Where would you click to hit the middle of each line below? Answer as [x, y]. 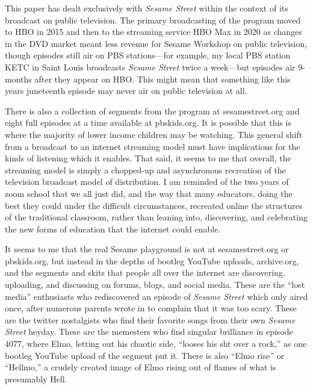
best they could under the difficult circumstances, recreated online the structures [154, 205]
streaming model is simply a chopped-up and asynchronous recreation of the [145, 170]
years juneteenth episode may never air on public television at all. [126, 91]
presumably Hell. [36, 378]
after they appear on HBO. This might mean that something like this [163, 79]
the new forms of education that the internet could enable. [113, 229]
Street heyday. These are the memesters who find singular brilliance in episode [149, 331]
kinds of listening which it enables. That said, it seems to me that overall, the [148, 158]
